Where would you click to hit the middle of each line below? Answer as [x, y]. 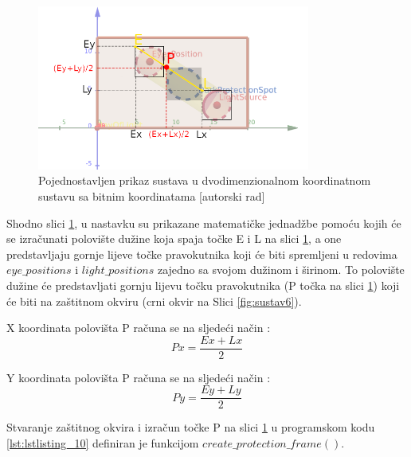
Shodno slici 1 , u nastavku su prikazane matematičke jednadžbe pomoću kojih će [204, 223]
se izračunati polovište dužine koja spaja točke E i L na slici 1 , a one [174, 238]
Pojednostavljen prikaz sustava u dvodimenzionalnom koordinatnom [205, 180]
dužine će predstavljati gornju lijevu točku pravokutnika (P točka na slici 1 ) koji [203, 285]
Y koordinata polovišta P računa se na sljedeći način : [139, 377]
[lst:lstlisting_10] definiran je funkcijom [103, 443]
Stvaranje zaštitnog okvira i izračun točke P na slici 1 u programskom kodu [191, 427]
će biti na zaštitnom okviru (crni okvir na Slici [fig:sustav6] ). [154, 301]
